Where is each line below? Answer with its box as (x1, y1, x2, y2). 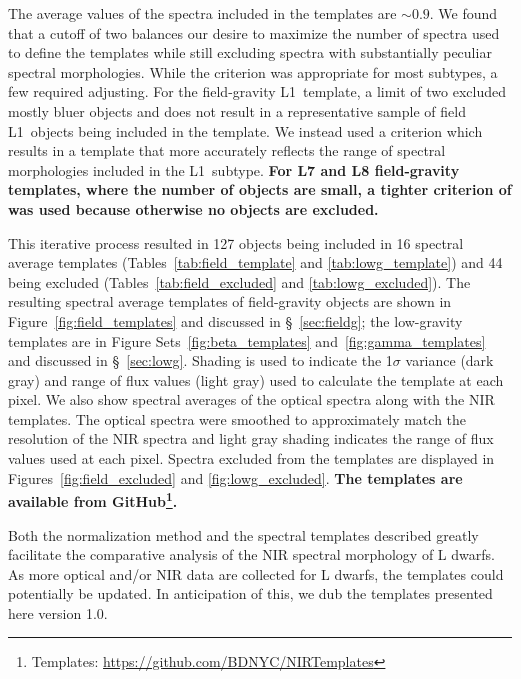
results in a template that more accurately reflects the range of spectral (8, 140, 446, 161)
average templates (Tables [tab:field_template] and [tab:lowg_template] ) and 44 (8, 252, 503, 273)
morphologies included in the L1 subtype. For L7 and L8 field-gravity (8, 159, 460, 180)
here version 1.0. (8, 602, 108, 623)
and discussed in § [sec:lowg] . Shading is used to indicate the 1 (8, 350, 393, 371)
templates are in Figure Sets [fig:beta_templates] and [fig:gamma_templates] (8, 330, 486, 351)
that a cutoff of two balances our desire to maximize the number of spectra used (8, 22, 500, 43)
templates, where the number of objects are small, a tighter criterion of (8, 179, 512, 200)
